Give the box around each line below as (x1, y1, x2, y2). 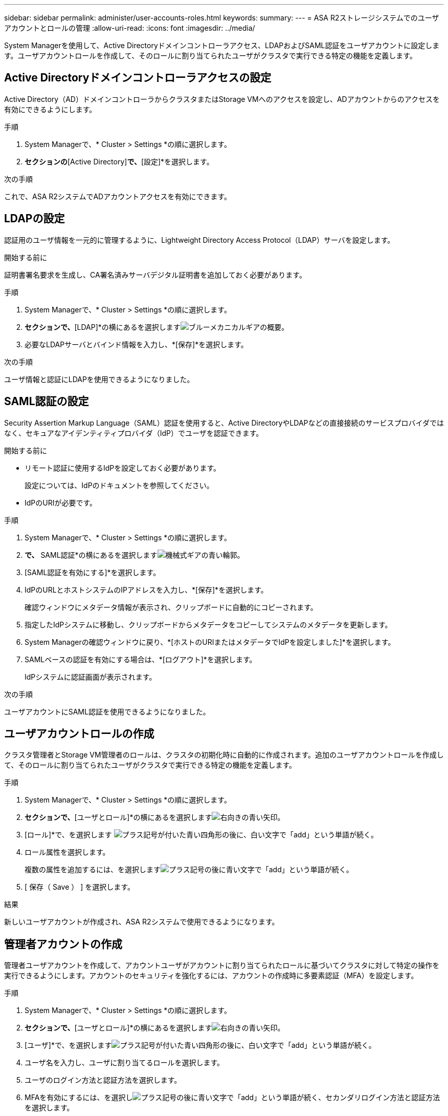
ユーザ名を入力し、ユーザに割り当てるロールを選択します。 (25, 1058, 225, 1067)
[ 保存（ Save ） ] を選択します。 (25, 882, 135, 892)
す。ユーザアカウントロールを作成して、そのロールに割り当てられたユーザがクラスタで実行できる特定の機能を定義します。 (4, 51, 417, 60)
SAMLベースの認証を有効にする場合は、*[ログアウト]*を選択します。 (25, 655, 257, 664)
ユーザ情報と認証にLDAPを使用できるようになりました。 (4, 374, 194, 384)
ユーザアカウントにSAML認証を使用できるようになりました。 (4, 707, 210, 716)
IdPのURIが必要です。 (25, 498, 97, 507)
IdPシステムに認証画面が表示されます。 (25, 672, 156, 681)
